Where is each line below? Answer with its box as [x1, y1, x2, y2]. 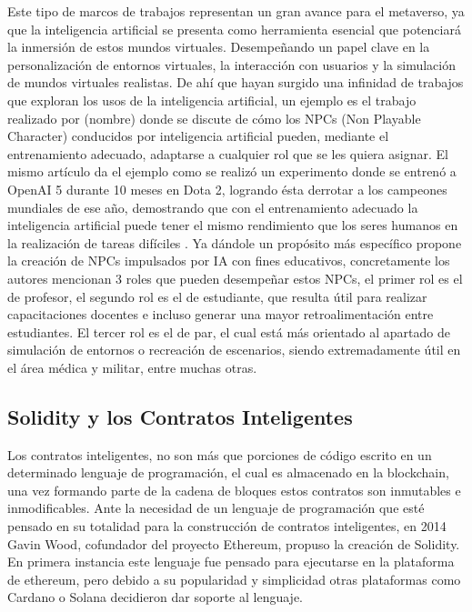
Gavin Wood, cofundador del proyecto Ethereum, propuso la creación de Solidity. [7, 534, 460, 553]
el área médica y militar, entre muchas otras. [7, 357, 257, 376]
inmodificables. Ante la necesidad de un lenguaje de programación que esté [7, 498, 425, 517]
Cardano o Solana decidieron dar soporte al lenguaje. [7, 587, 303, 607]
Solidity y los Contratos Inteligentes [7, 402, 353, 430]
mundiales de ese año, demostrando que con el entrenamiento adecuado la [7, 197, 418, 216]
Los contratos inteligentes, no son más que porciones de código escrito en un [7, 445, 432, 464]
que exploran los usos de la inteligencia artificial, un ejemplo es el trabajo [7, 90, 417, 109]
